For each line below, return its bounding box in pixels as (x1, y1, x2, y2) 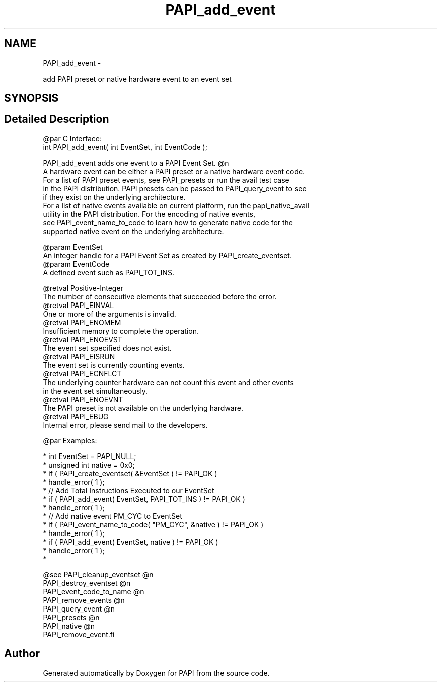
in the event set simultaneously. (43, 386, 148, 395)
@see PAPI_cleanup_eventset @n (43, 570, 154, 579)
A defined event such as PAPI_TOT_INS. (43, 268, 174, 277)
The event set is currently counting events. (43, 360, 185, 369)
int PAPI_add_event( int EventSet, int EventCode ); (43, 142, 207, 151)
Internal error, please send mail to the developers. (43, 420, 208, 429)
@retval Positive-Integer (43, 283, 123, 292)
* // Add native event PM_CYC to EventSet (43, 511, 182, 520)
